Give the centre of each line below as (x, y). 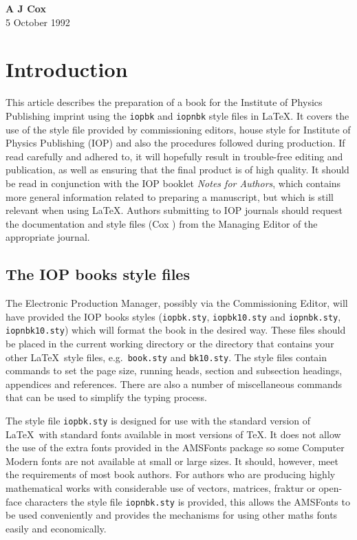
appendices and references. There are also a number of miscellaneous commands (174, 384)
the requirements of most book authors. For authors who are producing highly (171, 474)
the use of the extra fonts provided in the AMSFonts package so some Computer (175, 447)
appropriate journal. (48, 237)
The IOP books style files (98, 274)
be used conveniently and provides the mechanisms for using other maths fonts (172, 515)
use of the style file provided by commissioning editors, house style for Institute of (178, 129)
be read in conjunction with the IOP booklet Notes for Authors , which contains (173, 183)
